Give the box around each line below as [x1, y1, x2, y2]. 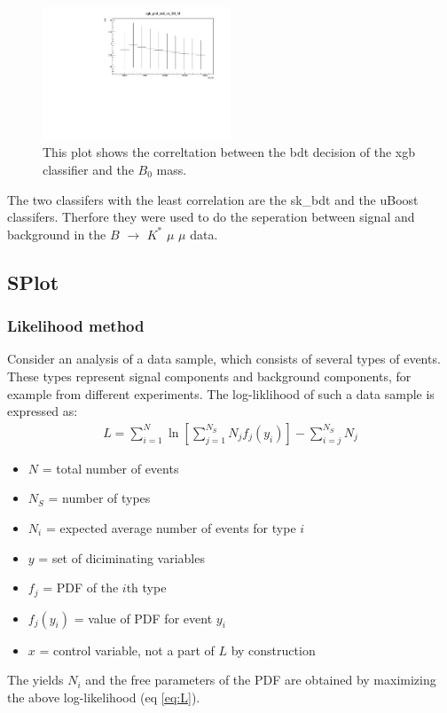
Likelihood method [7, 315, 145, 337]
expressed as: [7, 402, 78, 420]
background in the [7, 224, 106, 243]
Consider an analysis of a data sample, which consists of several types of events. [7, 349, 441, 368]
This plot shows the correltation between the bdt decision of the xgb [43, 143, 415, 161]
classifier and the [43, 161, 134, 179]
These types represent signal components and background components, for [7, 366, 412, 385]
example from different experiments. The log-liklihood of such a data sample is [7, 384, 435, 403]
